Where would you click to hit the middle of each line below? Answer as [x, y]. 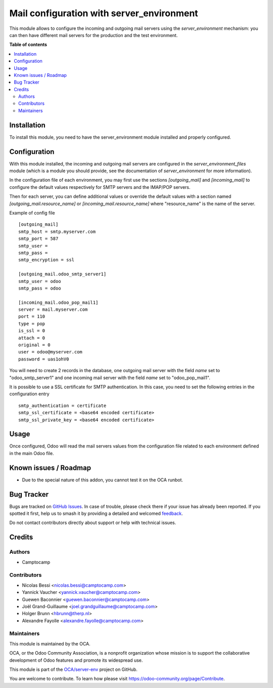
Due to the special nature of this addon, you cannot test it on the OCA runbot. [103, 480]
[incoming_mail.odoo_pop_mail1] [58, 302]
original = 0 [34, 345]
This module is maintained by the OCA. [50, 643]
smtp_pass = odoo [40, 288]
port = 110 [32, 317]
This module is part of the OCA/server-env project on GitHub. [73, 669]
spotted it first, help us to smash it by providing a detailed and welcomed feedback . [96, 513]
